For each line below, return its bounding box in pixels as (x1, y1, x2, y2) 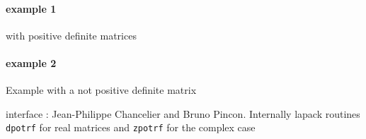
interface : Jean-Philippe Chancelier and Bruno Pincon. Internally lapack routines (6, 106, 360, 121)
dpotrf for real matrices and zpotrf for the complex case (6, 120, 256, 135)
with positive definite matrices (6, 28, 137, 42)
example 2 (6, 55, 57, 70)
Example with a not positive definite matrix (6, 83, 197, 97)
